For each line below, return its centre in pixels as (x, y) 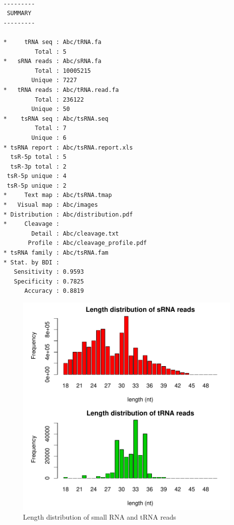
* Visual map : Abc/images (51, 205)
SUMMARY (19, 13)
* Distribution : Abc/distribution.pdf (68, 214)
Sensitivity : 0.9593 (49, 272)
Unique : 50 (51, 109)
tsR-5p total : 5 (38, 157)
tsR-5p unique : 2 (37, 186)
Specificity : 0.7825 (49, 281)
